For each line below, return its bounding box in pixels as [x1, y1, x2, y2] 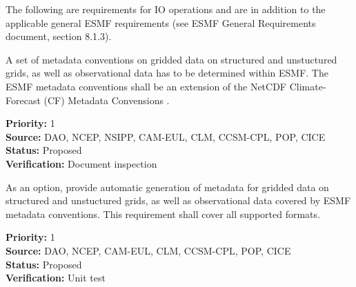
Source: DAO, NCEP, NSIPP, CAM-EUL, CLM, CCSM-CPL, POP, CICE [6, 129, 326, 143]
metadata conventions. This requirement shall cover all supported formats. [6, 206, 320, 221]
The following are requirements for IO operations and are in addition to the [6, 2, 326, 16]
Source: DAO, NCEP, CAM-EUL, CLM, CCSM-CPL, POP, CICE [6, 243, 291, 257]
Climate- [289, 79, 326, 93]
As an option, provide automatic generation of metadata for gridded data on [6, 179, 329, 194]
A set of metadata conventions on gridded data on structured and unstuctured [6, 52, 337, 66]
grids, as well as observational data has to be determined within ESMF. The [6, 66, 328, 80]
